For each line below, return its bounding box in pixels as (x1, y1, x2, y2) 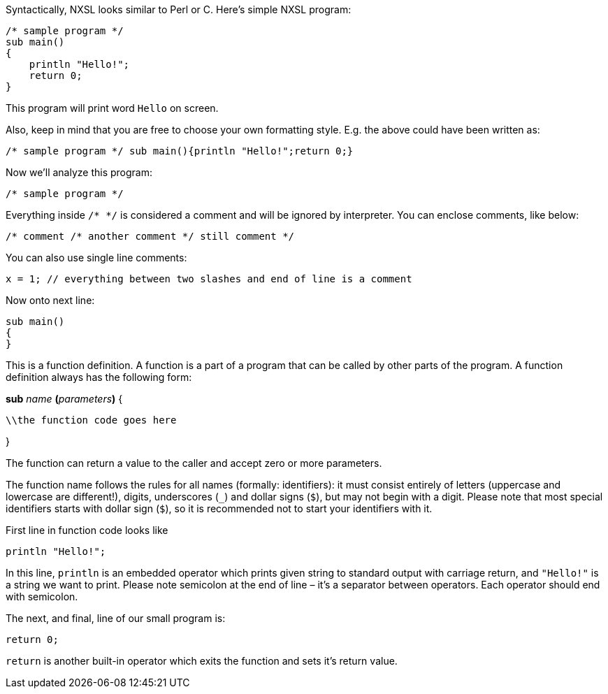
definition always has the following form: (6, 371, 192, 383)
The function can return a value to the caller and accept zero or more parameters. (6, 457, 382, 469)
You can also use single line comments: (6, 252, 187, 263)
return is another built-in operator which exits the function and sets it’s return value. (6, 655, 398, 667)
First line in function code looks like (6, 524, 168, 536)
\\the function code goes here (6, 414, 177, 426)
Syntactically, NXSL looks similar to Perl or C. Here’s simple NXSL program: (6, 3, 352, 15)
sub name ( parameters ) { (6, 393, 123, 405)
